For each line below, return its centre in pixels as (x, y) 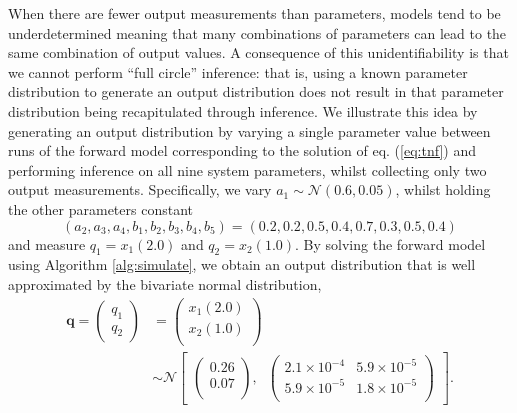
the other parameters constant (100, 208)
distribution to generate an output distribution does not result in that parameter (256, 91)
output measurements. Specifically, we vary (140, 189)
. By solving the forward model (390, 243)
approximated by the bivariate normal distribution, (165, 283)
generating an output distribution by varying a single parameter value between (249, 130)
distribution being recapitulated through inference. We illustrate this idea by (243, 110)
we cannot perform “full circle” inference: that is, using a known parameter (238, 71)
